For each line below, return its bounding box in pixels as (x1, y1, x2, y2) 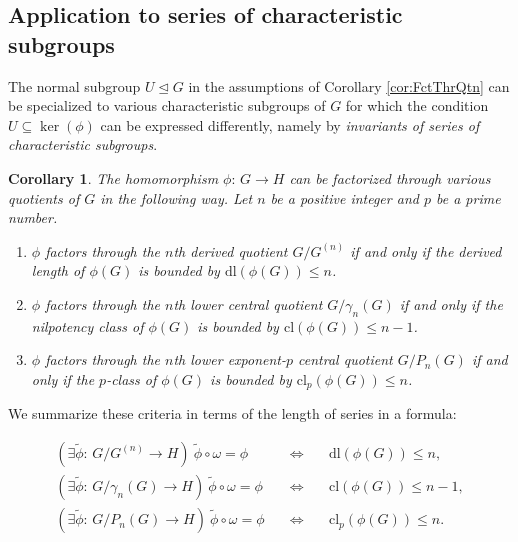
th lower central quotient (173, 293, 323, 314)
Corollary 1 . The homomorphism (8, 167, 219, 188)
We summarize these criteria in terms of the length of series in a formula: (8, 403, 457, 424)
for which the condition (345, 95, 489, 116)
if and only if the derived (350, 240, 502, 261)
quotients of (8, 187, 80, 208)
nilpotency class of (31, 315, 144, 336)
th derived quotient (173, 240, 288, 261)
